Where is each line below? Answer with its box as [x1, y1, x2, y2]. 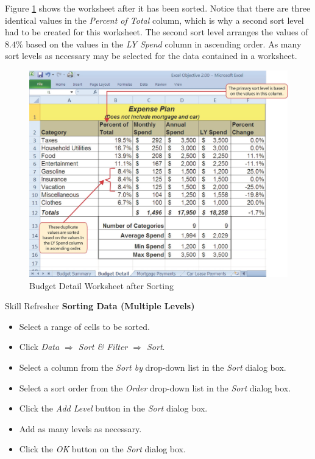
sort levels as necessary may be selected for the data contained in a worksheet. [5, 49, 297, 62]
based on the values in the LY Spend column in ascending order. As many [26, 37, 302, 50]
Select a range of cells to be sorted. [19, 320, 150, 332]
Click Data [19, 340, 60, 353]
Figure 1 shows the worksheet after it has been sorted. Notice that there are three [5, 2, 311, 14]
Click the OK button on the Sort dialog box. [19, 443, 186, 455]
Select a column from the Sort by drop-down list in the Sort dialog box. [19, 361, 286, 374]
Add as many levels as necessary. [19, 422, 142, 435]
